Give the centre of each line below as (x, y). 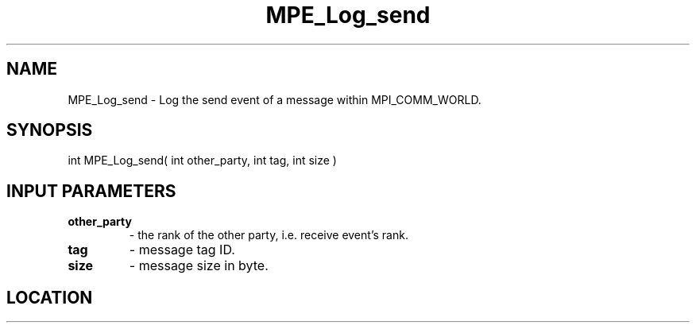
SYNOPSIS (50, 130)
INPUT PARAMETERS (91, 191)
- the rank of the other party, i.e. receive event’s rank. (269, 235)
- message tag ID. (182, 250)
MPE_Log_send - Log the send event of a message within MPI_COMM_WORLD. (275, 99)
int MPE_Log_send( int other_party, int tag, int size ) (202, 161)
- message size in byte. (199, 266)
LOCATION (50, 297)
